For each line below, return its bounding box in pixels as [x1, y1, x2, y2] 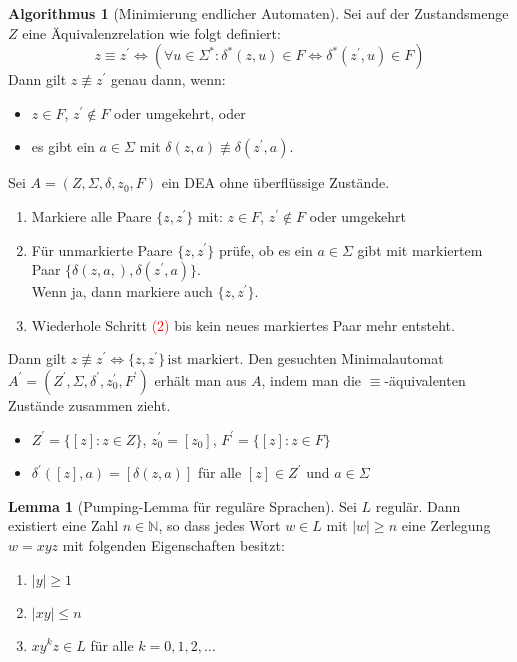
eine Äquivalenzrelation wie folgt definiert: [22, 22, 281, 43]
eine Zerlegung [401, 515, 491, 536]
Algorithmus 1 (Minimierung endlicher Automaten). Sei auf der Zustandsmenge [8, 3, 509, 23]
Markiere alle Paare [31, 205, 152, 226]
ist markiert [167, 353, 240, 368]
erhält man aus [154, 369, 247, 390]
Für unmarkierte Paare [31, 239, 173, 260]
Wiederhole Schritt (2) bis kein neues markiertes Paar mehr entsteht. [31, 314, 455, 335]
